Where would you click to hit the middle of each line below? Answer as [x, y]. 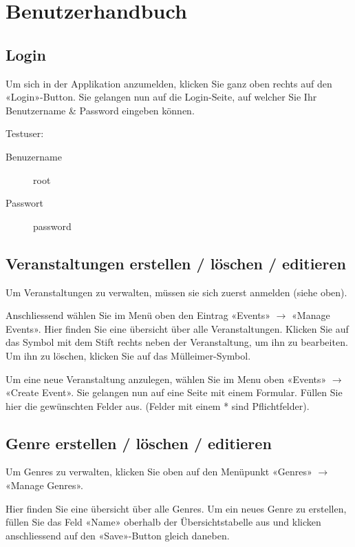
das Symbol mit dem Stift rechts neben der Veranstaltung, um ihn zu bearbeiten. [177, 342]
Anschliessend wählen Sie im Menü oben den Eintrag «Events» [138, 315]
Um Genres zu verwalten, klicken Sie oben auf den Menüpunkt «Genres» [159, 472]
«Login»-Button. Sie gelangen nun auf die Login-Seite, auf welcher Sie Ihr [161, 97]
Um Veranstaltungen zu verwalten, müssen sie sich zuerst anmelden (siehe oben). [176, 292]
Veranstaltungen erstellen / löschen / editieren [176, 263]
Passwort [24, 203]
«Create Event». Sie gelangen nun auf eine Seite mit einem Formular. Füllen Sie [174, 392]
